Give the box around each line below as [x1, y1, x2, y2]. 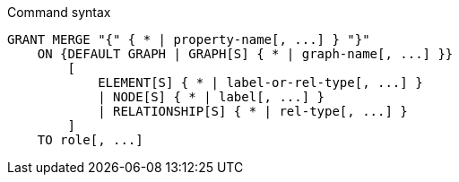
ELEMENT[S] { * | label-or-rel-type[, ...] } [98, 75, 423, 90]
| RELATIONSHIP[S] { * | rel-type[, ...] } [98, 104, 408, 118]
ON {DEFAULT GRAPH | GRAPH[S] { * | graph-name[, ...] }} [37, 47, 454, 61]
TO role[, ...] [37, 133, 143, 147]
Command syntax [7, 4, 111, 20]
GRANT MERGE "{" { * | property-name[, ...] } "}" [7, 32, 370, 47]
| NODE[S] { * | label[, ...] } [98, 90, 325, 104]
